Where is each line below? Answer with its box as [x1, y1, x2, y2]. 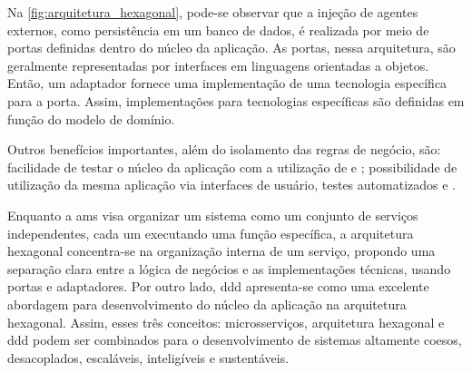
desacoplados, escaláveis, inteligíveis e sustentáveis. [7, 348, 290, 367]
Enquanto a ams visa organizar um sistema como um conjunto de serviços [7, 205, 418, 224]
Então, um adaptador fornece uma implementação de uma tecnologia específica [7, 74, 447, 93]
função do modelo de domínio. [7, 109, 175, 128]
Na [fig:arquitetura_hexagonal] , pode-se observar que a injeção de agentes [7, 3, 418, 21]
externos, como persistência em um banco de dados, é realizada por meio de [7, 20, 429, 39]
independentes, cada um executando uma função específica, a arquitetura [7, 223, 414, 242]
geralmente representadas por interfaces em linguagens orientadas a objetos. [7, 55, 429, 74]
